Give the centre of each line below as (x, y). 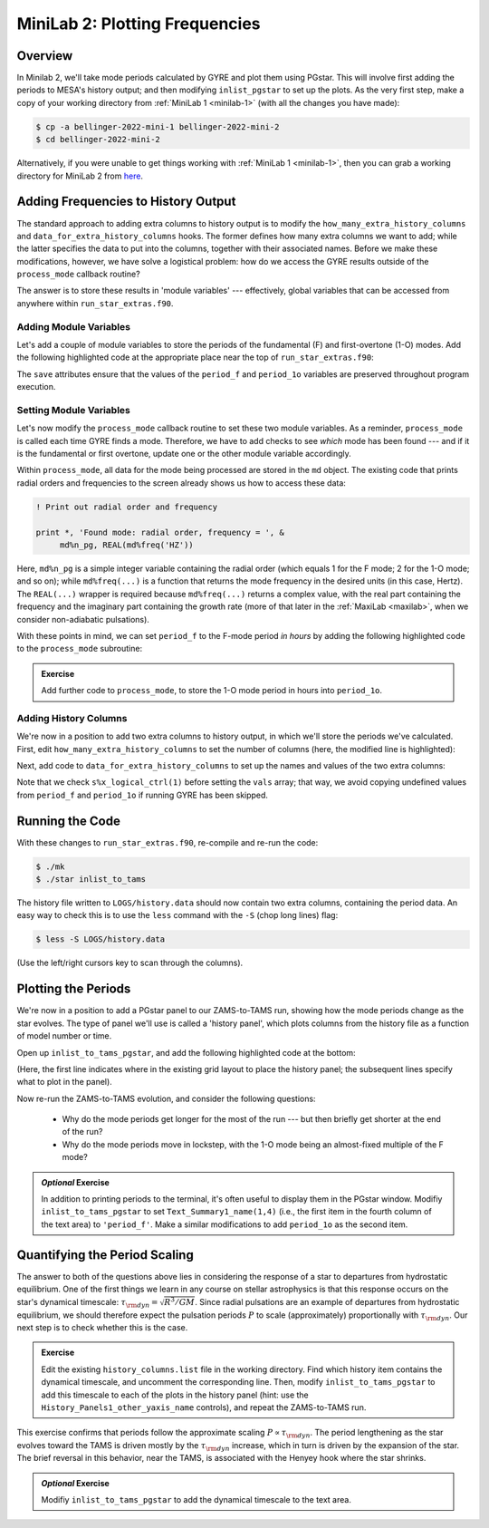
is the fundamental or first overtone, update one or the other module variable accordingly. (184, 454)
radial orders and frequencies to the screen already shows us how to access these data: (181, 483)
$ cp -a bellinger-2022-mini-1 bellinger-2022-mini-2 (158, 126)
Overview (45, 56)
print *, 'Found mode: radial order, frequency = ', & (160, 532)
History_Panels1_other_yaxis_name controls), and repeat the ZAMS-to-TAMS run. (204, 1407)
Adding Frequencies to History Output (126, 202)
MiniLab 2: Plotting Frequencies (139, 24)
